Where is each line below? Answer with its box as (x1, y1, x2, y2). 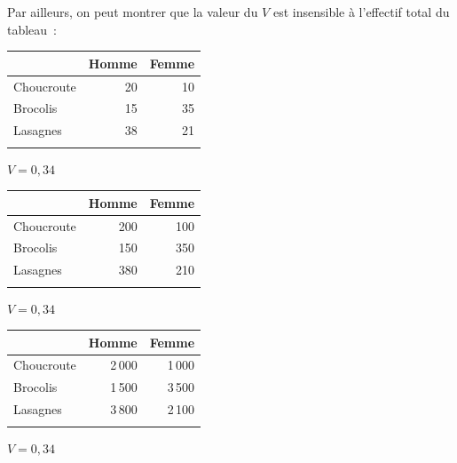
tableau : (7, 20, 58, 38)
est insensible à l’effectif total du (272, 3, 450, 20)
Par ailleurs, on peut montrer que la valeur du (7, 3, 258, 20)
